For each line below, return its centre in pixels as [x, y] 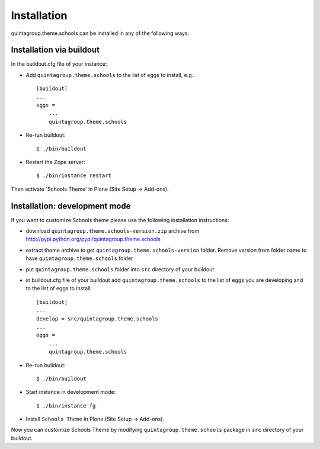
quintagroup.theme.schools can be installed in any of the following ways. [100, 33]
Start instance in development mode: [71, 392]
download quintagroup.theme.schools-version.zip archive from [113, 231]
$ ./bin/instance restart [74, 176]
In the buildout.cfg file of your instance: [59, 64]
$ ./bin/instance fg [66, 405]
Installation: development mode [71, 206]
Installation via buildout [55, 50]
